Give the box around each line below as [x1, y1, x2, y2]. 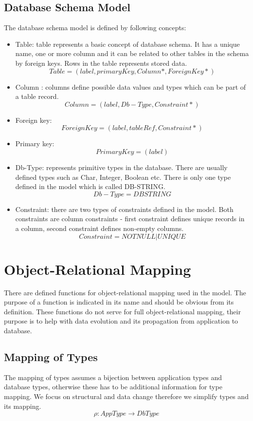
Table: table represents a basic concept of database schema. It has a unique [15, 38, 240, 49]
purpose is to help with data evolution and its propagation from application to [4, 316, 238, 326]
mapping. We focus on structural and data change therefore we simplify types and [4, 391, 249, 401]
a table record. [15, 91, 59, 101]
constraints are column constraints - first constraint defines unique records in [15, 213, 245, 224]
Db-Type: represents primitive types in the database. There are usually [15, 162, 228, 172]
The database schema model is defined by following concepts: [4, 22, 186, 33]
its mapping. [4, 401, 41, 411]
